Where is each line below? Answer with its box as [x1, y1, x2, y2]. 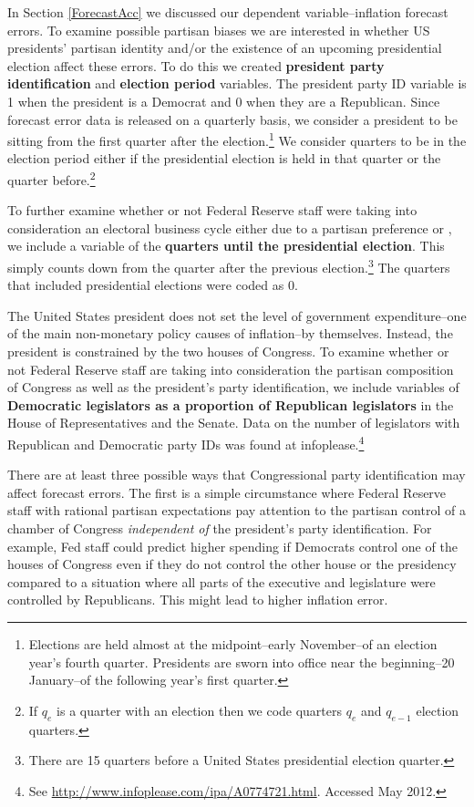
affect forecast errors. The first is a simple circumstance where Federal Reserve [7, 482, 447, 502]
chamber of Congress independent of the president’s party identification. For [7, 519, 432, 538]
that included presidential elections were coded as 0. [7, 275, 298, 295]
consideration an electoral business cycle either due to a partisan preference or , [7, 218, 452, 237]
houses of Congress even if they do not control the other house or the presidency [7, 554, 457, 574]
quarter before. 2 [7, 168, 96, 189]
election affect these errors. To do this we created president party [7, 56, 385, 75]
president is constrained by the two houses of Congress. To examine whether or [7, 342, 449, 361]
